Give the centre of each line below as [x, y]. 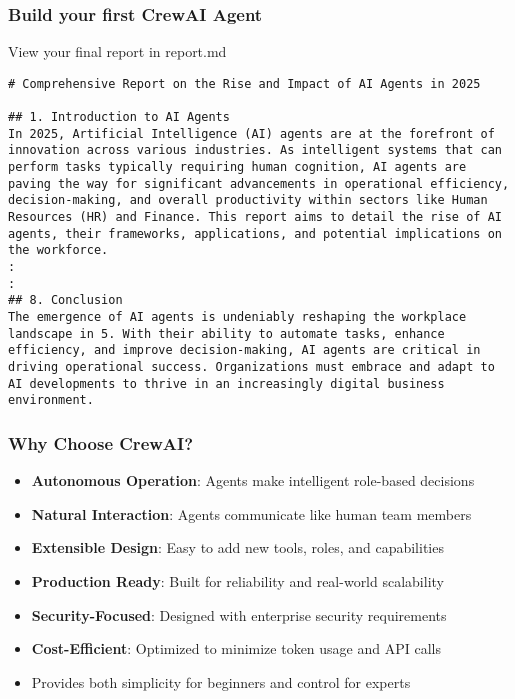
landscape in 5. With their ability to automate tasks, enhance [226, 333]
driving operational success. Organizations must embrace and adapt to [251, 366]
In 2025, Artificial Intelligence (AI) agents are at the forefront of [251, 133]
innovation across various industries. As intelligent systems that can [255, 150]
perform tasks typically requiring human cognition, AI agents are [237, 167]
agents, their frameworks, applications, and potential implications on [255, 233]
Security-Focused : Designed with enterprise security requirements [239, 614]
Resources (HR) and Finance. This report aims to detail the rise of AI [255, 217]
